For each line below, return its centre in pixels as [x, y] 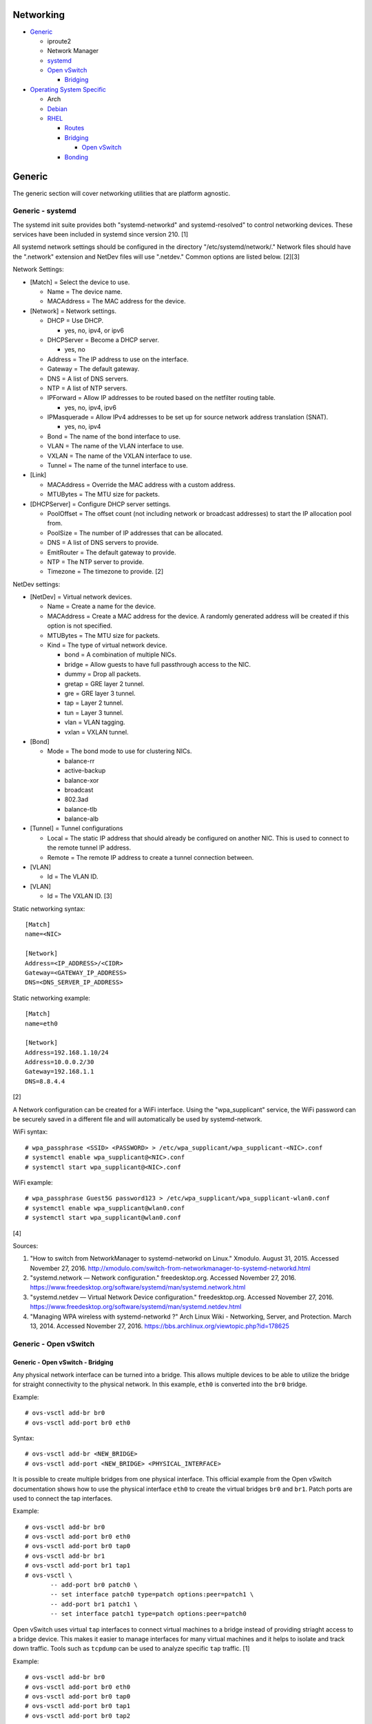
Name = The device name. [85, 291]
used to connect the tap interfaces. [63, 1498]
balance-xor [82, 780]
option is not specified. [80, 626]
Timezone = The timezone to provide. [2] [105, 572]
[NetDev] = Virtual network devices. [81, 597]
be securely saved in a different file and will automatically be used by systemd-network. [137, 1119]
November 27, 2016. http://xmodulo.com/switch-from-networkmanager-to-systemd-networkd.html [170, 1268]
